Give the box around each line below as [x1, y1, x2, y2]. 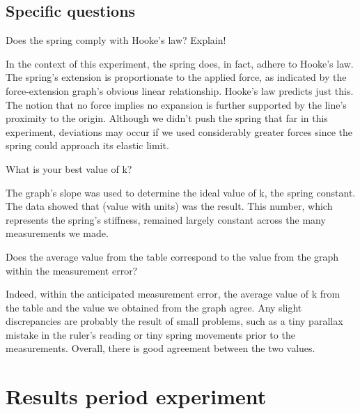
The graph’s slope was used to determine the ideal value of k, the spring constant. [6, 185, 356, 199]
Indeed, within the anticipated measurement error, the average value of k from [6, 286, 341, 301]
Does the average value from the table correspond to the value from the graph [6, 249, 339, 263]
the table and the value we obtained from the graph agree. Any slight [6, 300, 302, 314]
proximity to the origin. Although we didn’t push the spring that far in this [6, 111, 328, 125]
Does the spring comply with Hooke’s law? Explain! [6, 33, 226, 47]
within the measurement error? [6, 263, 138, 277]
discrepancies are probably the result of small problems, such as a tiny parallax [6, 314, 343, 328]
